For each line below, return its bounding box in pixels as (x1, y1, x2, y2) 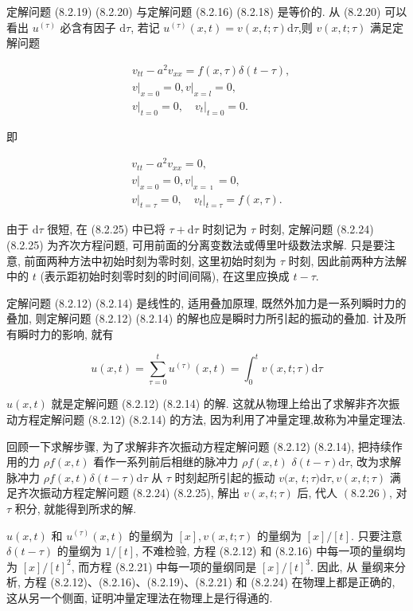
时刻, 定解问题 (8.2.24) (259, 221, 374, 237)
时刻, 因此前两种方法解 (288, 252, 407, 268)
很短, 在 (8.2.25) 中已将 (47, 221, 166, 237)
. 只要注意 (351, 527, 403, 543)
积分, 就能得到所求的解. (14, 499, 137, 516)
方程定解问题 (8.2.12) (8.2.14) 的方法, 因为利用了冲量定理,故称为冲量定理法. (17, 410, 406, 427)
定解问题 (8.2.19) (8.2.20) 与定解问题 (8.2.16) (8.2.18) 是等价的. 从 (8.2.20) (6, 3, 381, 19)
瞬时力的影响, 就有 (17, 325, 114, 342)
